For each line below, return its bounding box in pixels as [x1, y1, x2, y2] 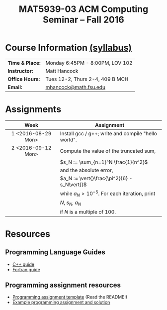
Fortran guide [12, 266, 41, 272]
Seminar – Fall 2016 [43, 14, 124, 25]
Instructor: [7, 67, 33, 74]
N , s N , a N [60, 199, 82, 207]
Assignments [5, 103, 62, 115]
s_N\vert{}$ [60, 181, 87, 188]
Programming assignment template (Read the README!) [12, 294, 128, 300]
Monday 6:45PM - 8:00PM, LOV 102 [45, 59, 133, 66]
